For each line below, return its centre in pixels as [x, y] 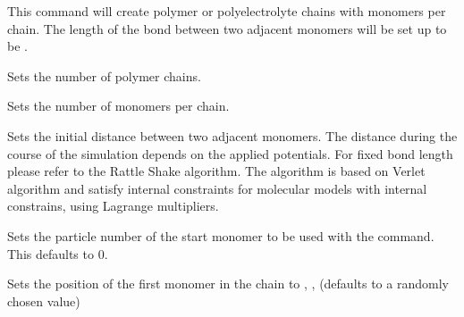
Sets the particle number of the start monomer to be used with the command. [221, 235]
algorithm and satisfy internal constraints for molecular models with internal [217, 188]
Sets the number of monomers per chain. [118, 106]
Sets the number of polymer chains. [104, 75]
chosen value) [44, 300]
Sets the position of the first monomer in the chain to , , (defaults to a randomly [228, 284]
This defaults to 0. [58, 253]
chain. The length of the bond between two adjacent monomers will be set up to [227, 28]
